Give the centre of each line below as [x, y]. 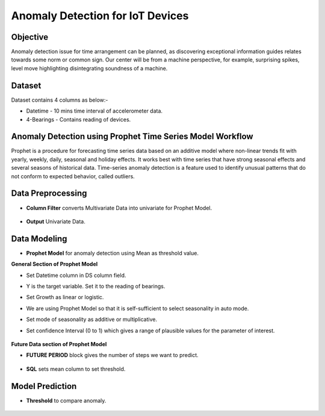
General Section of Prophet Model [54, 264]
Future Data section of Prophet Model [59, 344]
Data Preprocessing [49, 194]
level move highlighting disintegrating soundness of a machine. [89, 68]
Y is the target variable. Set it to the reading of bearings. [96, 286]
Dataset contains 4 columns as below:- [60, 100]
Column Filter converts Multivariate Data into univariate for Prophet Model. [119, 208]
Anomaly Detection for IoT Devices [100, 16]
